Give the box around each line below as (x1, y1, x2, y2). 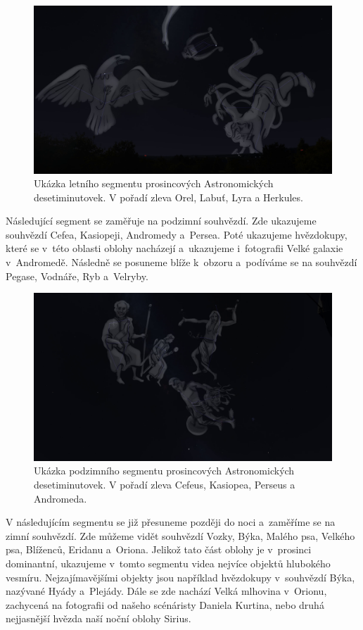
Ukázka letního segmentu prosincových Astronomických (34, 176, 274, 191)
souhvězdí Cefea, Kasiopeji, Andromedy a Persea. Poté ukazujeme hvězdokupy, (6, 227, 348, 241)
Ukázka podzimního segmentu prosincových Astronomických (34, 463, 295, 478)
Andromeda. (34, 491, 87, 505)
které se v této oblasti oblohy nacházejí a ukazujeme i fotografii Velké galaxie (6, 241, 343, 256)
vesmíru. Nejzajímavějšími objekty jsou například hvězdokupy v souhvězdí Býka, (6, 569, 355, 584)
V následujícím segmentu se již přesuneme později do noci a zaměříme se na (6, 515, 336, 529)
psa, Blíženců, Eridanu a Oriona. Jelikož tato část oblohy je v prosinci (6, 542, 312, 557)
